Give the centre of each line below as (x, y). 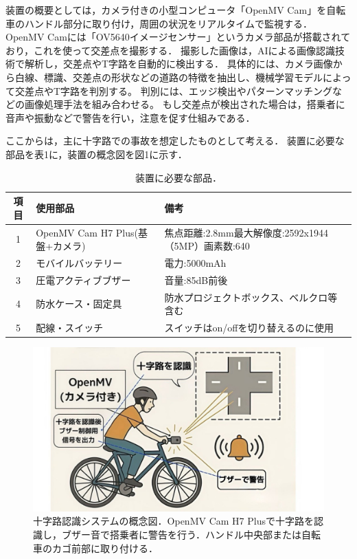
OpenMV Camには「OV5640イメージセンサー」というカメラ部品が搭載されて (178, 37)
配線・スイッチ (70, 328)
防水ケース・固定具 (79, 304)
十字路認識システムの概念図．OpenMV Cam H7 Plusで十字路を (173, 521)
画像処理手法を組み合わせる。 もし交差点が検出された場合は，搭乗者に (185, 104)
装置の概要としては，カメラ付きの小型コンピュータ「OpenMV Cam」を (166, 10)
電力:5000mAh (195, 263)
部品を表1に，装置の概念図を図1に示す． (96, 154)
